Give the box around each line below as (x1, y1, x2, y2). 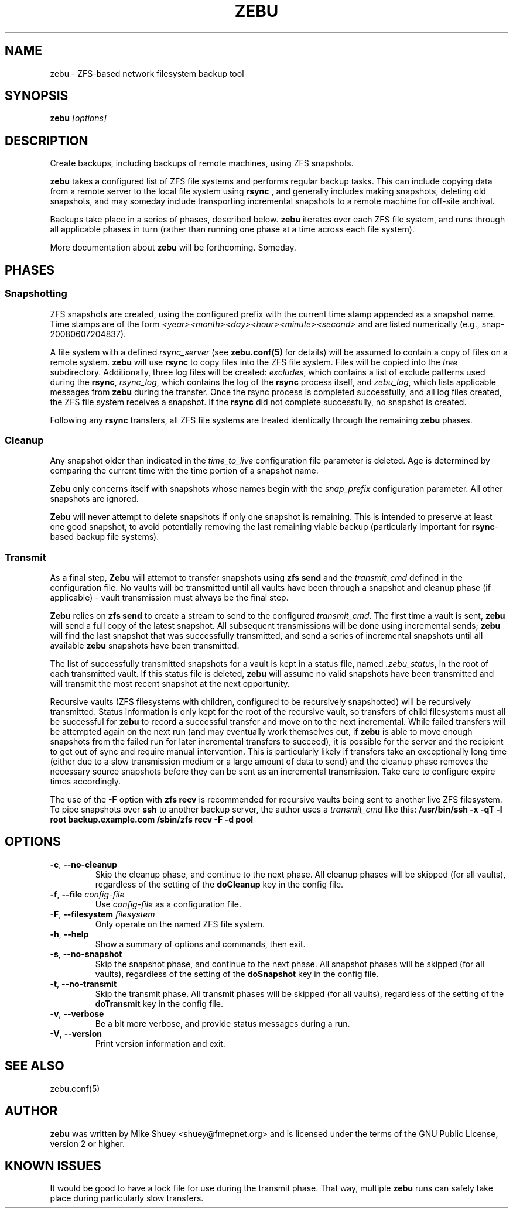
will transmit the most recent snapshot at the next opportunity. (50, 679, 290, 688)
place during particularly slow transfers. (50, 1193, 204, 1204)
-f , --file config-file (50, 889, 125, 899)
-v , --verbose (50, 1008, 104, 1019)
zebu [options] (50, 113, 107, 124)
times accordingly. (50, 776, 121, 786)
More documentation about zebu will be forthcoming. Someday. (50, 242, 296, 253)
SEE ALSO (5, 1058, 64, 1074)
